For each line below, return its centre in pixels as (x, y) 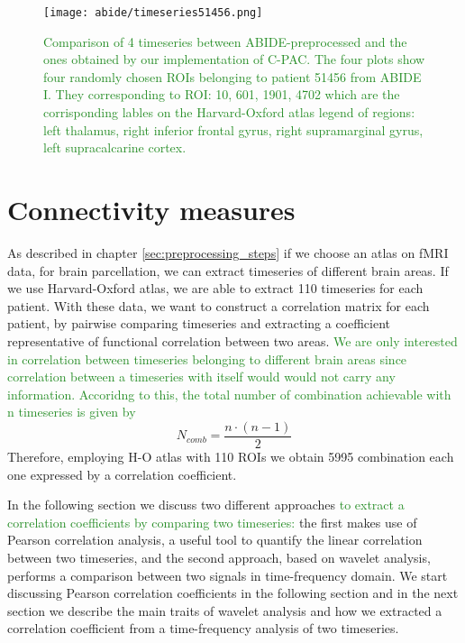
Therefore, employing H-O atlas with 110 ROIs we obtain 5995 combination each (231, 456)
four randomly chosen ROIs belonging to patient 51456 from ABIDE (232, 76)
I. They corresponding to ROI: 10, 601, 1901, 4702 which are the (222, 94)
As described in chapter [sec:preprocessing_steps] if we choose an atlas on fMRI (228, 252)
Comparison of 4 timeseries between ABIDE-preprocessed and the (225, 41)
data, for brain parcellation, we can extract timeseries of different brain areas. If (228, 270)
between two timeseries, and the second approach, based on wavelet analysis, (219, 557)
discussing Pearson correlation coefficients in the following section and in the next (233, 593)
